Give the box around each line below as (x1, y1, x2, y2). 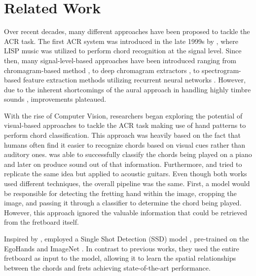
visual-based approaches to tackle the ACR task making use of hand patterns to (4, 120, 246, 130)
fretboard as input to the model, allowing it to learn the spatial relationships (4, 253, 236, 263)
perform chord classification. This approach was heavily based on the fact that (4, 130, 241, 140)
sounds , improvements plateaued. (4, 94, 107, 104)
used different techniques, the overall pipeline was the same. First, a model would (4, 178, 250, 189)
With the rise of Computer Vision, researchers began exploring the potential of (4, 110, 243, 120)
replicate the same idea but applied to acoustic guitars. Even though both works (4, 168, 247, 179)
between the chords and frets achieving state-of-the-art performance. (4, 262, 211, 273)
